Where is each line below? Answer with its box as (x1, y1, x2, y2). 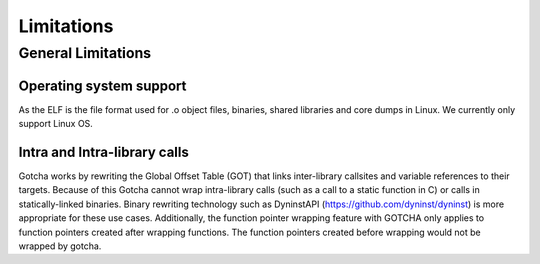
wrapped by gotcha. (18, 240, 102, 252)
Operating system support (18, 77, 187, 94)
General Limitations (18, 44, 152, 62)
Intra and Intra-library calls (18, 143, 189, 160)
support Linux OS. (18, 118, 94, 130)
